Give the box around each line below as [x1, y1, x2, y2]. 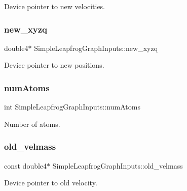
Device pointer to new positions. [4, 60, 104, 70]
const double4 [4, 160, 47, 171]
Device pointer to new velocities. [4, 1, 105, 11]
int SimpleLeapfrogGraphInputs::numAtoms [4, 101, 140, 112]
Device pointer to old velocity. [4, 177, 97, 188]
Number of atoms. [4, 118, 60, 129]
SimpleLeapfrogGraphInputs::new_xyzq [34, 42, 158, 53]
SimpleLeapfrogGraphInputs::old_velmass [52, 160, 183, 171]
